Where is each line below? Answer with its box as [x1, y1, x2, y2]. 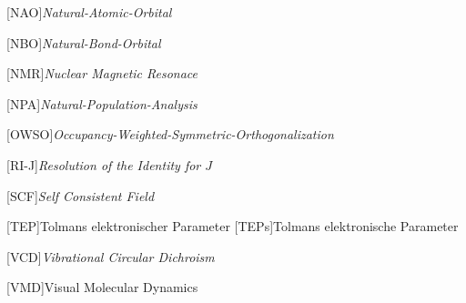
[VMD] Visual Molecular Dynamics [6, 278, 198, 297]
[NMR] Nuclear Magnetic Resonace [6, 64, 198, 83]
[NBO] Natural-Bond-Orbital [6, 33, 161, 52]
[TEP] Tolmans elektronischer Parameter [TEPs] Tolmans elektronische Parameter [6, 217, 459, 236]
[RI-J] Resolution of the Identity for [6, 155, 201, 174]
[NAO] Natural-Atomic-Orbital [6, 3, 172, 21]
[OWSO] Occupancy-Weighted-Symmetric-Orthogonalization [6, 125, 334, 144]
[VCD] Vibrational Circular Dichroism [6, 247, 215, 266]
